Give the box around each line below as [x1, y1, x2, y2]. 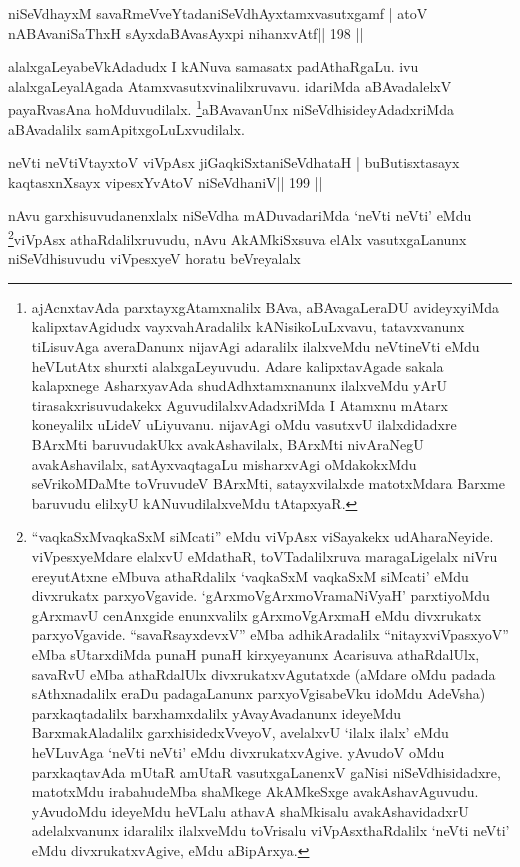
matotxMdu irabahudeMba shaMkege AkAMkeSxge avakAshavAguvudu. [31, 781, 479, 802]
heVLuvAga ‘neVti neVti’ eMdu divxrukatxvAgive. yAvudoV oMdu [31, 741, 445, 762]
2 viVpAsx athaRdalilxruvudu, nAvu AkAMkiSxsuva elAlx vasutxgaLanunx [8, 226, 467, 249]
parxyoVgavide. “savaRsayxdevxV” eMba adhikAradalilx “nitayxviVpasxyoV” [31, 624, 509, 645]
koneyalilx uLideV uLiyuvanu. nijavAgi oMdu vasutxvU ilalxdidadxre [31, 414, 457, 435]
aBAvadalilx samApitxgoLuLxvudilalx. [8, 118, 245, 139]
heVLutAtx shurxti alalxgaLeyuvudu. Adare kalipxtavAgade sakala [31, 355, 444, 376]
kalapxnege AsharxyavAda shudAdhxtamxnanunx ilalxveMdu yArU [31, 375, 448, 396]
